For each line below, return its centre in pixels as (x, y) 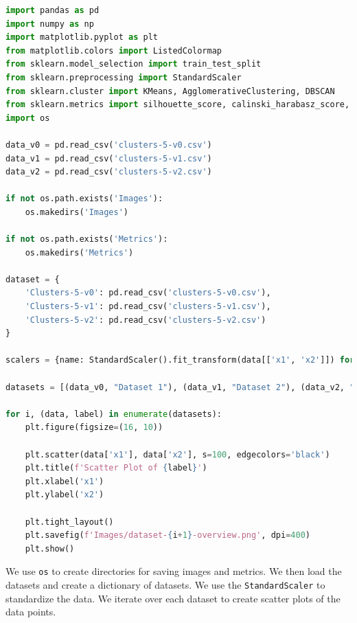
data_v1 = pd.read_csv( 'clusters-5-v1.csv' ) (109, 158)
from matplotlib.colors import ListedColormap (114, 50)
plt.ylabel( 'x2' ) (65, 495)
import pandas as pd (53, 10)
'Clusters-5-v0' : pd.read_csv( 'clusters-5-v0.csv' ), (148, 293)
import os (28, 118)
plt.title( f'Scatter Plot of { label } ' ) (116, 468)
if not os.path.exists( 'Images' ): (84, 199)
